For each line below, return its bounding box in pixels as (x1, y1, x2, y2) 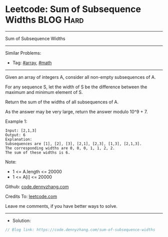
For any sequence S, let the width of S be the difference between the (5, 84, 147, 90)
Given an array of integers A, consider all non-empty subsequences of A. (5, 74, 156, 80)
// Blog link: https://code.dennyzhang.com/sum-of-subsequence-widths (5, 227, 155, 232)
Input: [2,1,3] (5, 128, 37, 133)
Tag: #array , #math (12, 59, 52, 66)
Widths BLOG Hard (5, 14, 84, 26)
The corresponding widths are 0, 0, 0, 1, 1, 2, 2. (5, 146, 115, 151)
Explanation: (5, 137, 32, 142)
